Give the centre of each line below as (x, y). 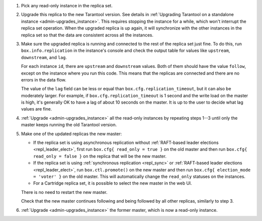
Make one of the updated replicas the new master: (72, 134)
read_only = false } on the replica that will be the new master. (100, 156)
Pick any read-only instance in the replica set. (67, 6)
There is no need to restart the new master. (64, 192)
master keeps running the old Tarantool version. (69, 125)
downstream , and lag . (44, 57)
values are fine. (36, 109)
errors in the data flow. (44, 79)
